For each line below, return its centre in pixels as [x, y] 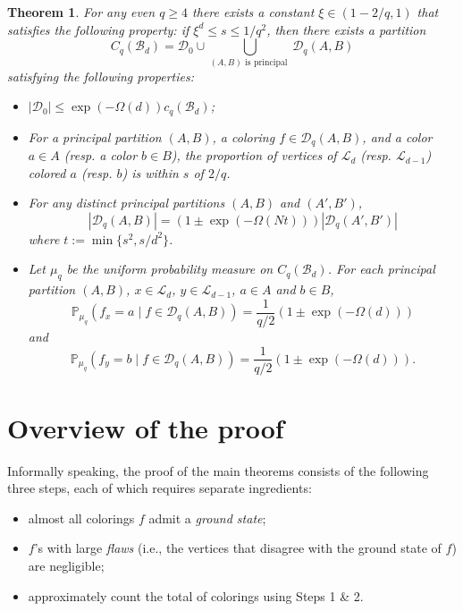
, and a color [397, 136]
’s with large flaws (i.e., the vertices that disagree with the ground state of [238, 548]
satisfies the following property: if [98, 29]
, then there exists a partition [346, 29]
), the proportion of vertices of [254, 155]
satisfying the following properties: [101, 76]
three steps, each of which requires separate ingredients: [160, 488]
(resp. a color [101, 155]
